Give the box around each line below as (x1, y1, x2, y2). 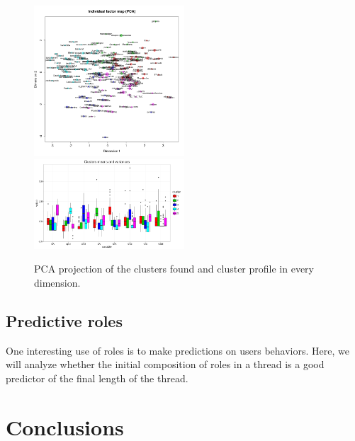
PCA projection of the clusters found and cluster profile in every (34, 261, 314, 276)
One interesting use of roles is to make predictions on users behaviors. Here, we (6, 343, 349, 357)
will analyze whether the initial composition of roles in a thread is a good (6, 357, 325, 372)
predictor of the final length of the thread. (6, 370, 188, 385)
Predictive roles (6, 309, 123, 331)
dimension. (34, 275, 81, 290)
